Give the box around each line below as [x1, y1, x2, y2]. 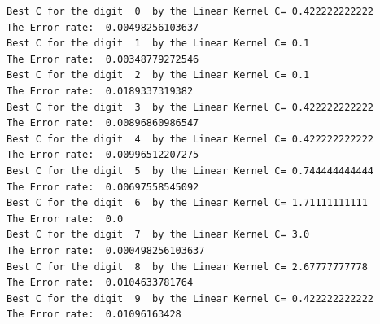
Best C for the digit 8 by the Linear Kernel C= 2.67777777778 [7, 261, 368, 273]
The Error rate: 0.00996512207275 [7, 149, 199, 161]
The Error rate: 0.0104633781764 [7, 277, 194, 289]
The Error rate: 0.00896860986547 [7, 117, 199, 129]
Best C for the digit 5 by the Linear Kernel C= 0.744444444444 [7, 164, 374, 177]
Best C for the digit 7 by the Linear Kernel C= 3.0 [7, 229, 310, 241]
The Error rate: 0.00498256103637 [7, 21, 199, 33]
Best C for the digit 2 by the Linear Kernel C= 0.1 [7, 69, 310, 81]
